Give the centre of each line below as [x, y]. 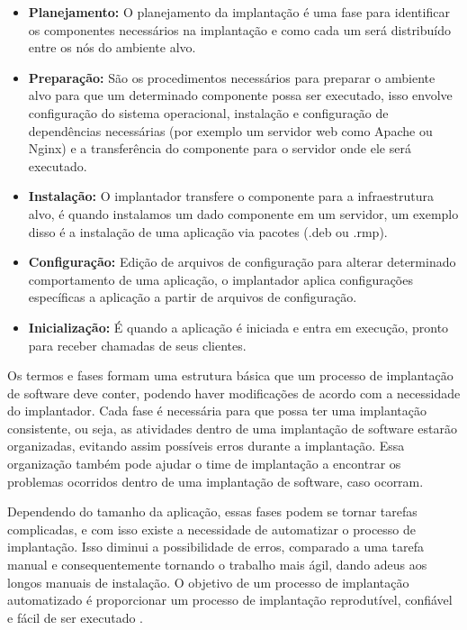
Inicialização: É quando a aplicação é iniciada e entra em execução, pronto [238, 327]
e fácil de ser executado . [75, 617]
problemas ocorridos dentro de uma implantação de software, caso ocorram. [216, 481]
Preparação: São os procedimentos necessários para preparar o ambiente [232, 77]
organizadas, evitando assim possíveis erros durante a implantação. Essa [206, 446]
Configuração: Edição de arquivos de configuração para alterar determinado [242, 262]
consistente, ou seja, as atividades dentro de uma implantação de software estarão [232, 428]
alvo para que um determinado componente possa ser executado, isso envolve [240, 95]
